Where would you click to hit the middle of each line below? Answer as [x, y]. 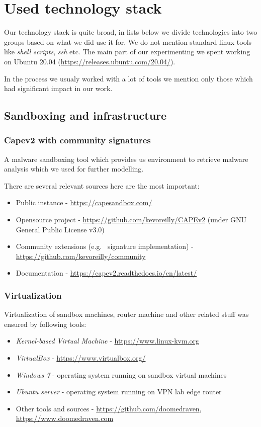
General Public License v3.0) [60, 229]
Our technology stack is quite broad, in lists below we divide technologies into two [131, 32]
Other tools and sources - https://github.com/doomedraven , [109, 408]
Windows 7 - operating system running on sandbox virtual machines [121, 374]
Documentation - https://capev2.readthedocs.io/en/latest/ [106, 273]
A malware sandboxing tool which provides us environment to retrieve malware [126, 159]
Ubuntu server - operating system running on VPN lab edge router [119, 392]
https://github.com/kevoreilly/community [81, 256]
